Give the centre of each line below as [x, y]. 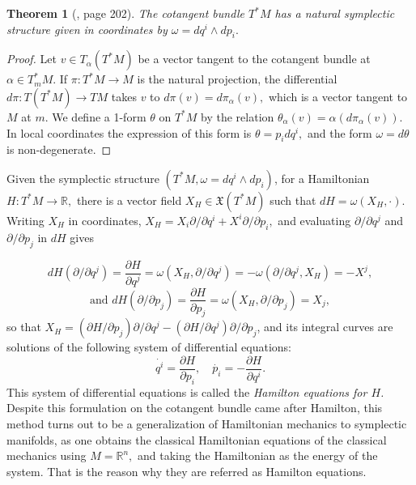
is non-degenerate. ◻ [59, 149]
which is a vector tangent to [338, 96]
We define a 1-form [99, 116]
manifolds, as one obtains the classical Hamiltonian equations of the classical [197, 439]
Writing [25, 220]
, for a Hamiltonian [322, 178]
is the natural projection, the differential [237, 79]
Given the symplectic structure [83, 178]
